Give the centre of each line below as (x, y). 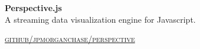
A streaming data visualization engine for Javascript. (100, 19)
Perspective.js (33, 8)
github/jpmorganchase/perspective (70, 39)
